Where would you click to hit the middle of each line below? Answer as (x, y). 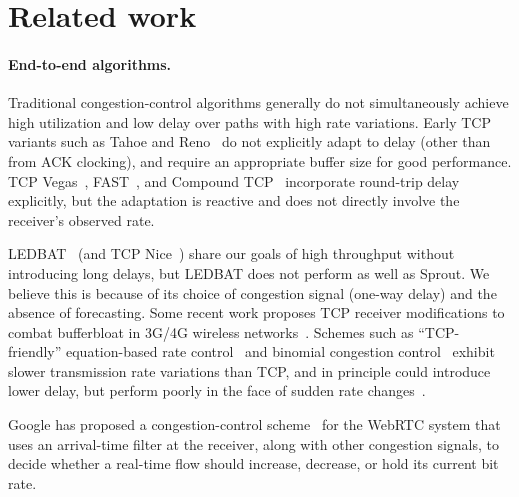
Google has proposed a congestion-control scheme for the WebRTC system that (254, 424)
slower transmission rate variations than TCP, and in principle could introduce (249, 370)
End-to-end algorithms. (90, 63)
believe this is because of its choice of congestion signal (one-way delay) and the (252, 292)
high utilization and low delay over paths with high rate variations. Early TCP (249, 121)
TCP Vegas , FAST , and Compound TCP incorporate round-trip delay (234, 180)
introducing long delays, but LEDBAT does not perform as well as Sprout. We (249, 272)
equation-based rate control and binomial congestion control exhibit (280, 351)
